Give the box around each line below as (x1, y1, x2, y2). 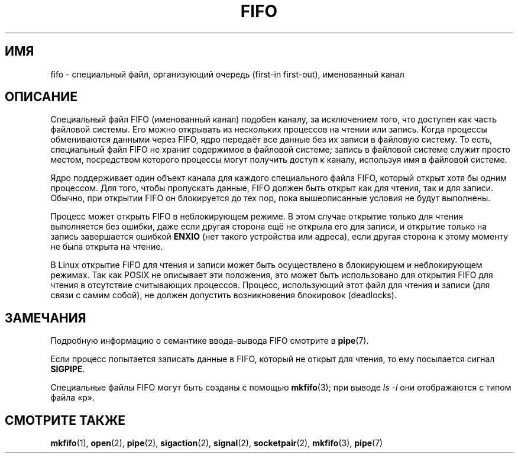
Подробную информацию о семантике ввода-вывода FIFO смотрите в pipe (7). (50, 336, 369, 346)
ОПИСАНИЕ (5, 89, 77, 105)
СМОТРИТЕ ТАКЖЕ (5, 412, 126, 428)
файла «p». (50, 392, 95, 403)
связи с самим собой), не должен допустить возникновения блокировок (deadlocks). (50, 290, 397, 301)
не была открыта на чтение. (50, 241, 163, 252)
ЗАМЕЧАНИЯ (5, 310, 86, 325)
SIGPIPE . (50, 364, 85, 375)
